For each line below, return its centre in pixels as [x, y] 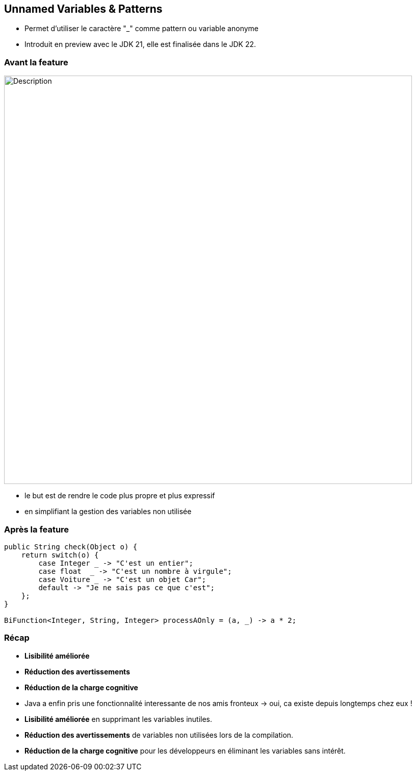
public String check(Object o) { [71, 547]
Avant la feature [36, 62]
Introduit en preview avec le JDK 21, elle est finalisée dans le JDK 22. [140, 44]
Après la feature [37, 529]
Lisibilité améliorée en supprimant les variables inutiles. [119, 719]
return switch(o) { [60, 555]
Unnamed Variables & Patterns [83, 9]
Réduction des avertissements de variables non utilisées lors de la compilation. [159, 735]
